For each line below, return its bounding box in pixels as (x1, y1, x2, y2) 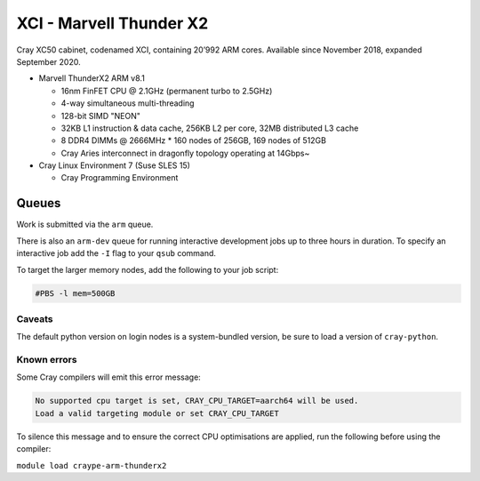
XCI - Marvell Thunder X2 (16, 13, 209, 33)
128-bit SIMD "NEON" (60, 110, 141, 121)
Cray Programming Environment (60, 172, 179, 183)
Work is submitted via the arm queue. (16, 219, 154, 230)
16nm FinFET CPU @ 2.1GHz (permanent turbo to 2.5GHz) (60, 85, 273, 96)
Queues (16, 196, 61, 211)
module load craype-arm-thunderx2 (16, 461, 167, 470)
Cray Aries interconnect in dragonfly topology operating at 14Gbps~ (60, 148, 310, 158)
